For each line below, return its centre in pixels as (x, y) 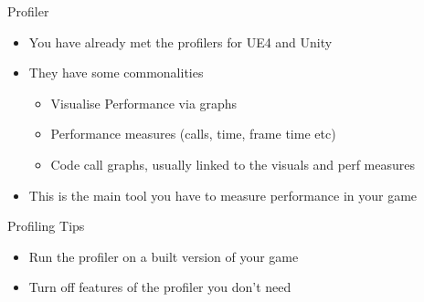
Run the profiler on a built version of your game (164, 256)
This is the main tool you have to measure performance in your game (223, 195)
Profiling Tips (46, 226)
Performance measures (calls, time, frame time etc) (193, 134)
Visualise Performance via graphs (144, 103)
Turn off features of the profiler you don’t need (160, 287)
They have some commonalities (116, 73)
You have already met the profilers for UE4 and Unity (180, 42)
